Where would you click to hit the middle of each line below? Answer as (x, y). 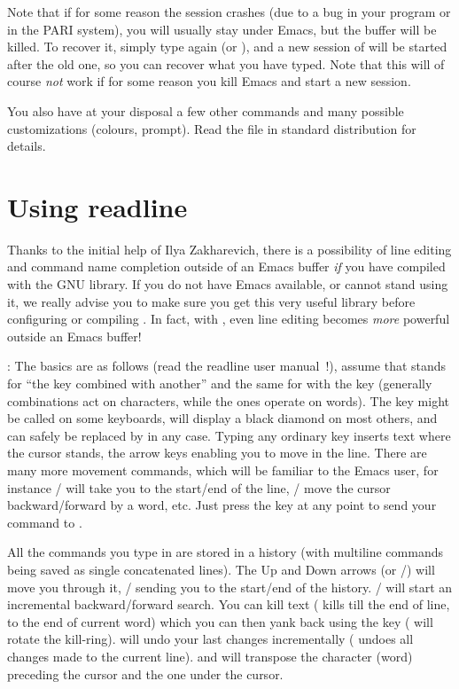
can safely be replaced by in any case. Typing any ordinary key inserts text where (229, 435)
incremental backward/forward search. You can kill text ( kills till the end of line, (229, 604)
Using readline (97, 206)
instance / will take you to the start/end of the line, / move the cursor (199, 487)
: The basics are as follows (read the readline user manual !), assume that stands (227, 366)
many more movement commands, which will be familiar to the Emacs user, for (223, 470)
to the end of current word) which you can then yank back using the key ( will (220, 621)
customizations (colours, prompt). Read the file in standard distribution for (212, 128)
